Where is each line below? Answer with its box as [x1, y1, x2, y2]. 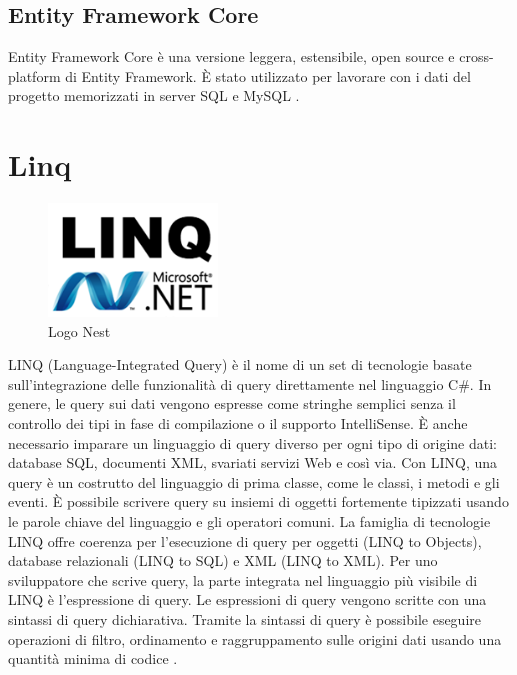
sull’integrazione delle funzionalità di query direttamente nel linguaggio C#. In [8, 373, 492, 394]
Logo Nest [48, 320, 111, 341]
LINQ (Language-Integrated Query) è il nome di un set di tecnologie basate [8, 354, 472, 375]
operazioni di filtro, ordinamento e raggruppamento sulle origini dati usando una [8, 628, 502, 649]
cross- [459, 46, 494, 67]
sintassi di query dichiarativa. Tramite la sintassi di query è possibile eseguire [8, 608, 481, 629]
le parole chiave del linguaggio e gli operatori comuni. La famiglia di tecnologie [8, 510, 491, 531]
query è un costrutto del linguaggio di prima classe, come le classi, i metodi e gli [8, 471, 500, 492]
